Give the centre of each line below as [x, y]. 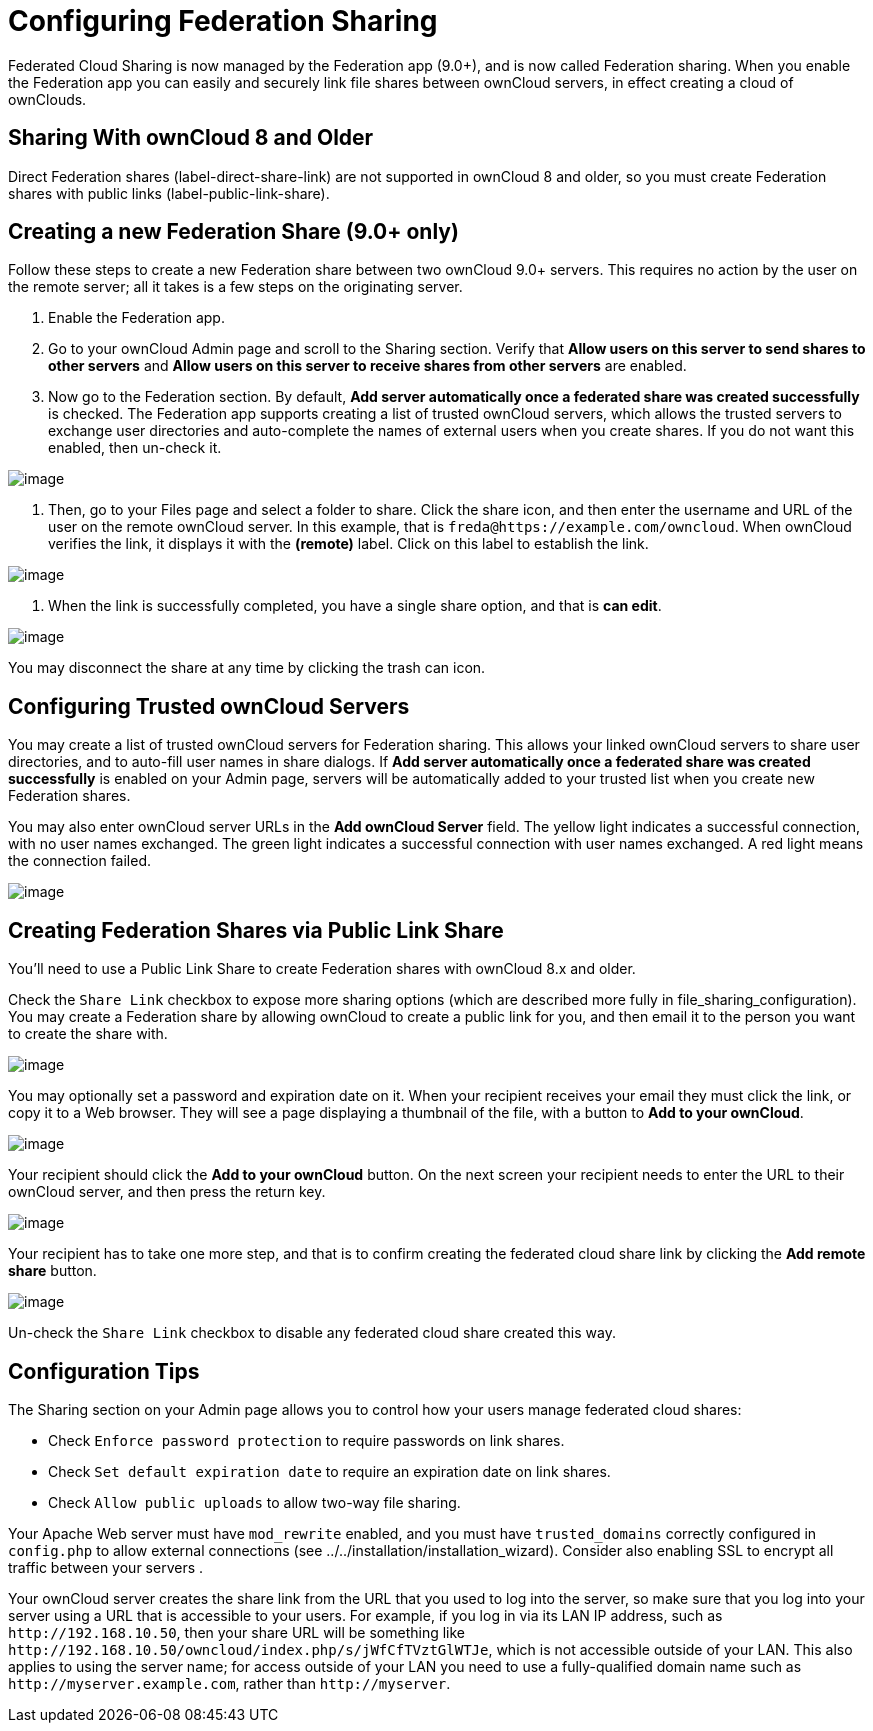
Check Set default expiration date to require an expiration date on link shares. [329, 1471]
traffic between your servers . [106, 1567]
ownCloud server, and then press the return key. [167, 1192]
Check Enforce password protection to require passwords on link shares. [306, 1440]
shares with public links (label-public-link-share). [169, 193]
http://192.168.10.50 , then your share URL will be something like [237, 1632]
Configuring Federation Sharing [223, 21]
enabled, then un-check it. [135, 448]
